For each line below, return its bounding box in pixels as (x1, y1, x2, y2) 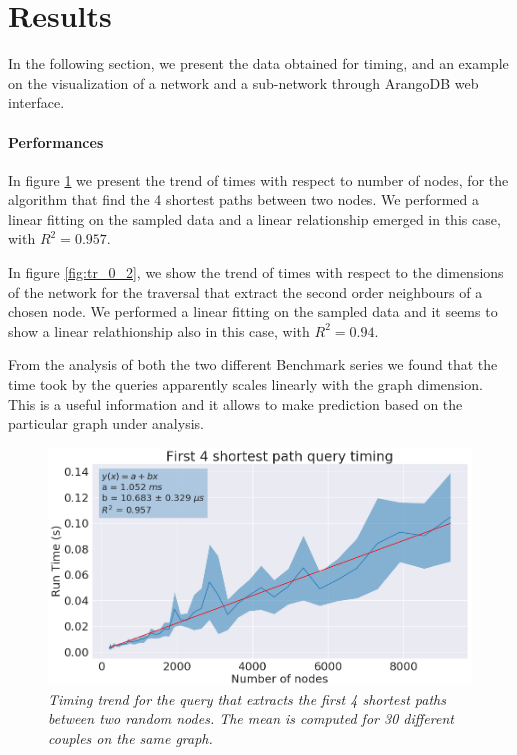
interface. (8, 92, 65, 113)
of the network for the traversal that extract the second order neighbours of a (8, 281, 483, 302)
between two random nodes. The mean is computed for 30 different (48, 708, 454, 729)
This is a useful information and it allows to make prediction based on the (8, 393, 463, 414)
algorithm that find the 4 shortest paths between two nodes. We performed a (8, 189, 480, 210)
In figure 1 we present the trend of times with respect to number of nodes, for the (8, 169, 509, 190)
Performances (8, 131, 104, 152)
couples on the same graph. (48, 727, 213, 748)
